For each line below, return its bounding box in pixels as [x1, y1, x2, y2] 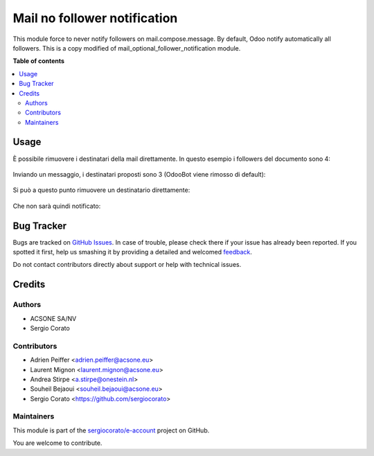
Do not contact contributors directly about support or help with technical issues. [12, 261, 242, 269]
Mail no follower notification [12, 10, 178, 26]
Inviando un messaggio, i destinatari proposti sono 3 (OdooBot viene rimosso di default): [12, 170, 266, 178]
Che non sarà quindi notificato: [12, 202, 101, 210]
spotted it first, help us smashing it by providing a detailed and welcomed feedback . [12, 248, 253, 256]
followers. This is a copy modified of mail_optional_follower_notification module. [12, 44, 241, 52]
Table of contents [12, 57, 65, 65]
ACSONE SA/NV [30, 314, 77, 322]
